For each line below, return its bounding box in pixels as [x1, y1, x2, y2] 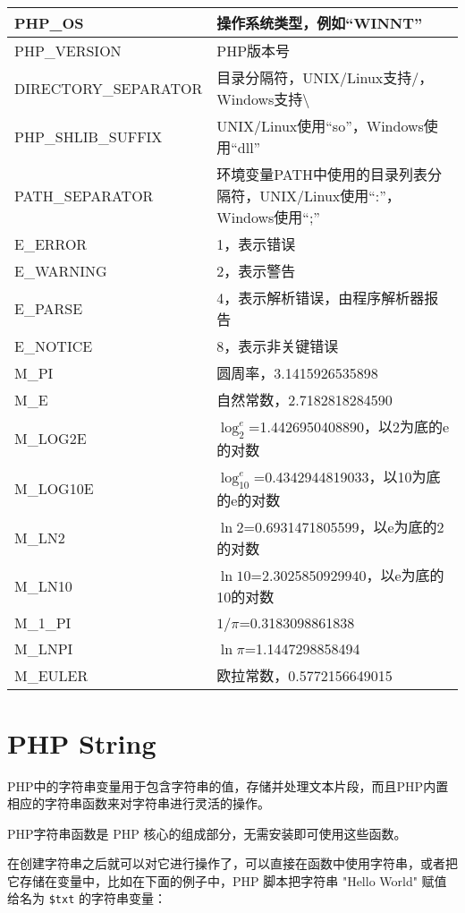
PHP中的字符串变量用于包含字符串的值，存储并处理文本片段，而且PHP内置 [7, 776, 449, 795]
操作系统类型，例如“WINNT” [216, 13, 423, 33]
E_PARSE [14, 297, 83, 319]
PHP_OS [14, 12, 84, 33]
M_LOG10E [14, 477, 94, 499]
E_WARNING [14, 260, 107, 281]
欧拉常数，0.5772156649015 [216, 665, 393, 687]
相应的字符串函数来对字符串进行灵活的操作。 [7, 794, 270, 813]
